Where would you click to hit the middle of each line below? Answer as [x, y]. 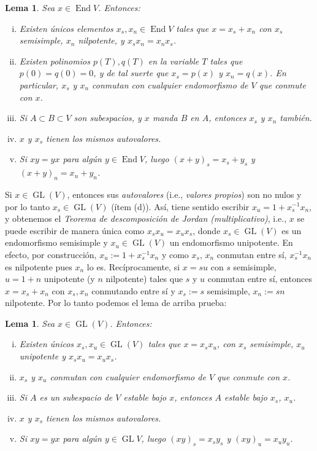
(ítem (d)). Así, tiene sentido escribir [180, 206]
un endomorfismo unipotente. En [231, 242]
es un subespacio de [76, 397]
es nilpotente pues [39, 266]
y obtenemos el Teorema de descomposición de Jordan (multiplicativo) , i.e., [146, 218]
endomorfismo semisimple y [56, 242]
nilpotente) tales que [144, 279]
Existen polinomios [55, 61]
